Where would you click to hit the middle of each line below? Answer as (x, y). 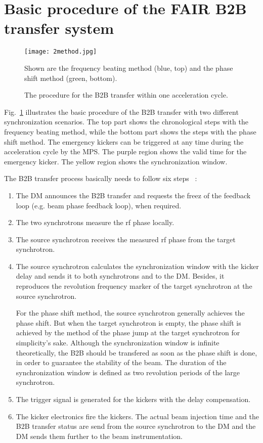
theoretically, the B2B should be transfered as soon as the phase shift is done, (137, 352)
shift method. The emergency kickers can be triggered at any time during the (124, 141)
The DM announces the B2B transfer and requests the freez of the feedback (133, 195)
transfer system (59, 28)
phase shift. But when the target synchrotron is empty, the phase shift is (128, 322)
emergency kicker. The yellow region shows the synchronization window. (116, 161)
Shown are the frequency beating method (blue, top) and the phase (129, 68)
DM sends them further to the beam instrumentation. (99, 436)
